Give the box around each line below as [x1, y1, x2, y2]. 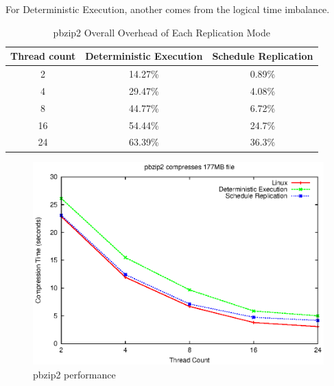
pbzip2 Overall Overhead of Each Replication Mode [53, 25, 270, 39]
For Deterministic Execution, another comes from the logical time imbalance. [5, 2, 330, 16]
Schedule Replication [212, 49, 313, 63]
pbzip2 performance [33, 367, 116, 381]
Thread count [10, 49, 76, 63]
